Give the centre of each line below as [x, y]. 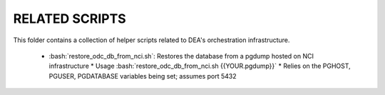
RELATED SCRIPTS [70, 19]
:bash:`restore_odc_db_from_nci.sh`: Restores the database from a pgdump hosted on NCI [181, 56]
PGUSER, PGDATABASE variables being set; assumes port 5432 [143, 76]
